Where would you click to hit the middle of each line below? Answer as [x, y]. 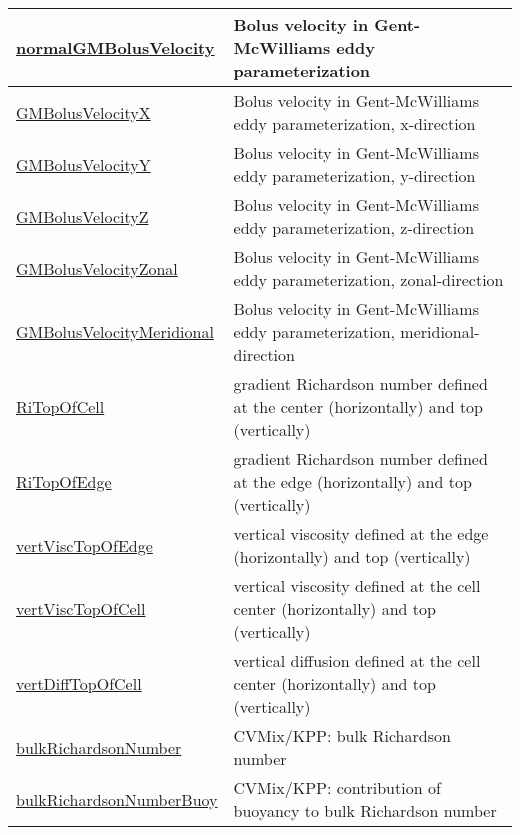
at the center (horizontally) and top [358, 406]
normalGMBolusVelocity [115, 47]
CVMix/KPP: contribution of [337, 787]
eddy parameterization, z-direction [354, 227]
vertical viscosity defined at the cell [357, 585]
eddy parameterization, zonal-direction [368, 279]
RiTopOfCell [60, 406]
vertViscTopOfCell [81, 608]
